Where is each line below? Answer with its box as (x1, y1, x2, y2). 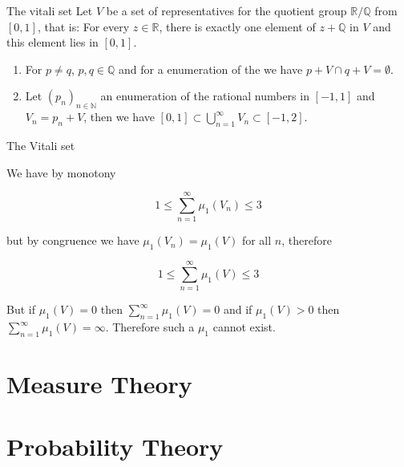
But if (6, 301, 35, 318)
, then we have (83, 108, 155, 125)
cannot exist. (212, 319, 276, 335)
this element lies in (6, 34, 99, 51)
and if (223, 301, 252, 318)
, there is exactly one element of (159, 18, 316, 35)
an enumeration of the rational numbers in (100, 87, 309, 104)
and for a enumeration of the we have (119, 60, 303, 77)
